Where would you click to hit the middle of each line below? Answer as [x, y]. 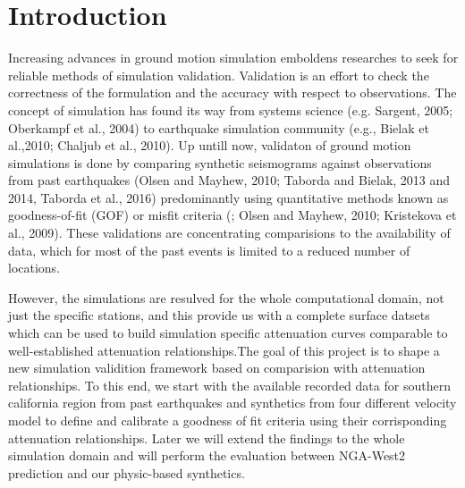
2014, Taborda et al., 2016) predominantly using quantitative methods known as [228, 197]
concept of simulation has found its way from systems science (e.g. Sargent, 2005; [231, 109]
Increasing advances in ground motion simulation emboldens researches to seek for [233, 58]
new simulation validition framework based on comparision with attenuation [217, 368]
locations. [34, 268]
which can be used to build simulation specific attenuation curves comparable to [228, 333]
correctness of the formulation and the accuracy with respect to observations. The [232, 93]
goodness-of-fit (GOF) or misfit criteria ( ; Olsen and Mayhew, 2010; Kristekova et [232, 215]
